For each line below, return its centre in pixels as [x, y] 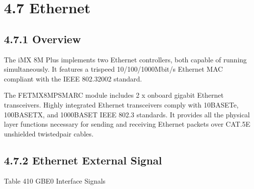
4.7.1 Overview [42, 39]
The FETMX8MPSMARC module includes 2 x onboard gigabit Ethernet [114, 95]
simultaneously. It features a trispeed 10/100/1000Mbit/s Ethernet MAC [114, 69]
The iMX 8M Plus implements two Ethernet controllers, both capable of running [126, 59]
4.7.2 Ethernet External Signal [83, 160]
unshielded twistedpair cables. [49, 133]
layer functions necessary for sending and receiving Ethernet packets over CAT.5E [127, 124]
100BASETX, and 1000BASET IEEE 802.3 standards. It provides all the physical [127, 114]
